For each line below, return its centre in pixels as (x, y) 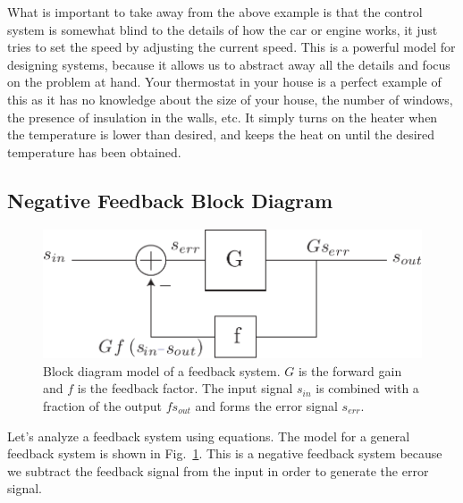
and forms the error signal (266, 405)
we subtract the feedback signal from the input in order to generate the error (218, 470)
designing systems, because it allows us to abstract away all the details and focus (229, 64)
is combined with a (367, 388)
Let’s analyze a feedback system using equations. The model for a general (209, 436)
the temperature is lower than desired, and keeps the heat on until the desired (221, 134)
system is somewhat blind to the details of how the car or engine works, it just (223, 29)
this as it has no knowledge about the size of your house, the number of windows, (230, 99)
